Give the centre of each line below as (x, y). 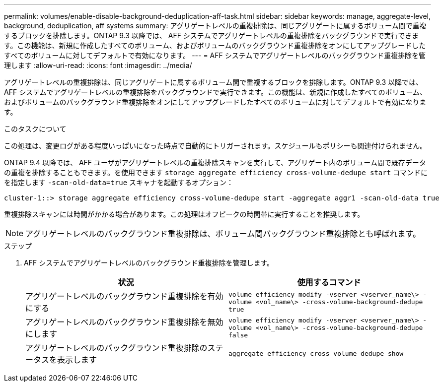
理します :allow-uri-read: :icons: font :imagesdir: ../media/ (98, 65)
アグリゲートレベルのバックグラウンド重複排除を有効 (124, 296)
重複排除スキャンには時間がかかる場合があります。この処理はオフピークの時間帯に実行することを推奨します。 (184, 214)
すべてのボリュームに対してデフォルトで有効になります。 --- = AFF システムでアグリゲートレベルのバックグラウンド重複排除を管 (215, 55)
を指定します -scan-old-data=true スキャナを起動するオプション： (119, 182)
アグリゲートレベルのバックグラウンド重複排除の (116, 348)
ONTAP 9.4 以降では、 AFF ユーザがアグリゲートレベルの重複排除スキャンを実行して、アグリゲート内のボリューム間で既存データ (215, 162)
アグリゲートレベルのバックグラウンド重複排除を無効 (124, 322)
